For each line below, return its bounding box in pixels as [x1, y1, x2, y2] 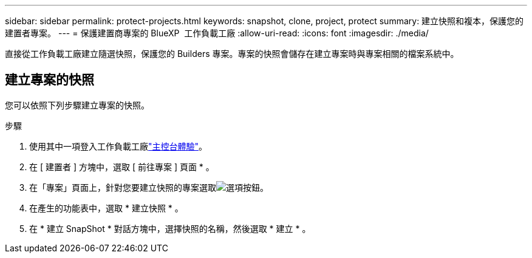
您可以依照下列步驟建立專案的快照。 [5, 99, 149, 110]
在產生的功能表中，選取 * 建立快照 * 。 [29, 202, 183, 213]
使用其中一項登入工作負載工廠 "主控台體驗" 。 [29, 141, 208, 151]
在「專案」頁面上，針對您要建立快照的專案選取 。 [29, 182, 268, 193]
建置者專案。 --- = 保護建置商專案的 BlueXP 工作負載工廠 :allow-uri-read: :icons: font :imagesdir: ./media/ [5, 28, 429, 38]
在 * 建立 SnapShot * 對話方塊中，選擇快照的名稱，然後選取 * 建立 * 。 [29, 223, 311, 234]
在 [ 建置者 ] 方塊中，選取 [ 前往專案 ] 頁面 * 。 [29, 161, 214, 172]
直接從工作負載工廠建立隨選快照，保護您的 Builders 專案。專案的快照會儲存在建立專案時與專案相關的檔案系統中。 [5, 48, 459, 59]
